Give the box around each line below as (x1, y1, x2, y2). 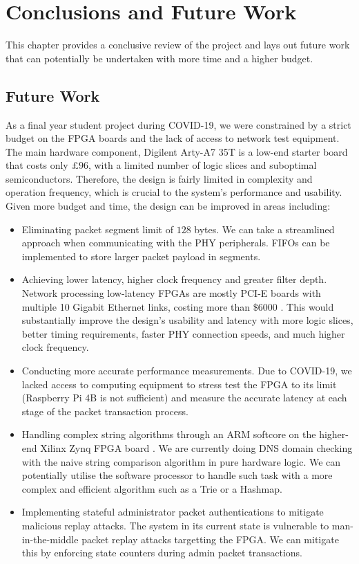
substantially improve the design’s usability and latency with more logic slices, (21, 313, 353, 327)
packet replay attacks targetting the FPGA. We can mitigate (81, 531, 339, 546)
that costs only (6, 158, 68, 172)
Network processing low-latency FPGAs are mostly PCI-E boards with (21, 286, 321, 300)
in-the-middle (21, 531, 79, 546)
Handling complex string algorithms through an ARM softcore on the (21, 427, 316, 442)
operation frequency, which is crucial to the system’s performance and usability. (6, 185, 342, 199)
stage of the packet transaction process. (21, 403, 188, 418)
